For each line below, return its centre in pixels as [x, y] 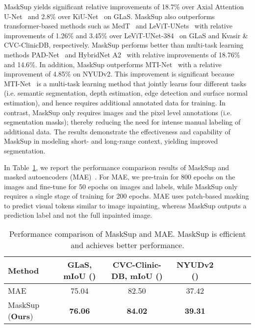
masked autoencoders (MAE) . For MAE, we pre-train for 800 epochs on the [120, 177]
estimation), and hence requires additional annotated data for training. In [115, 102]
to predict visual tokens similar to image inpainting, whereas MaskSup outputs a [125, 205]
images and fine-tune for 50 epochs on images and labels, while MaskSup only [121, 186]
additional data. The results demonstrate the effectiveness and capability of [117, 131]
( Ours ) [21, 316]
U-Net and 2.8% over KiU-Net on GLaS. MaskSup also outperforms [109, 16]
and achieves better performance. [127, 245]
